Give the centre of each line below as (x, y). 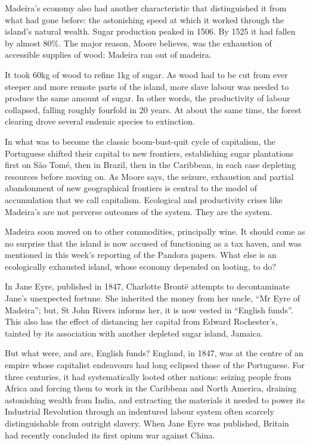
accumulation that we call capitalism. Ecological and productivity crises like (144, 199)
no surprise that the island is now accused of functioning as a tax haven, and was (153, 243)
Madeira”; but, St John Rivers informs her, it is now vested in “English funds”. (149, 309)
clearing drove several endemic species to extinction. (100, 121)
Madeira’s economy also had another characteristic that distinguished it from (146, 8)
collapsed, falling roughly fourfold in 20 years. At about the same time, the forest (153, 109)
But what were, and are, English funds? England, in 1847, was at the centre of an (154, 353)
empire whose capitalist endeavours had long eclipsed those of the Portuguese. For (155, 365)
